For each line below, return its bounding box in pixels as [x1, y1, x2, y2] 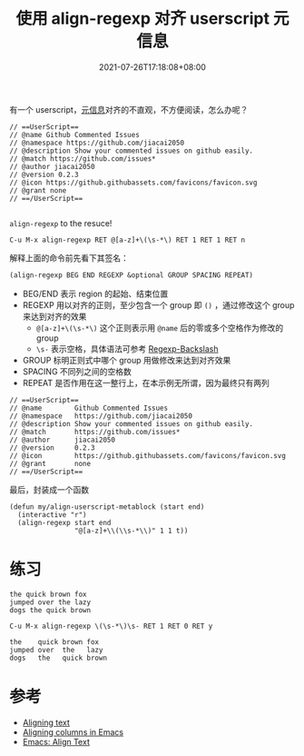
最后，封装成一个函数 [9, 483, 89, 495]
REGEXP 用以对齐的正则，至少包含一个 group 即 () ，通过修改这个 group [22, 299, 295, 310]
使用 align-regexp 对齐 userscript [15, 8, 270, 29]
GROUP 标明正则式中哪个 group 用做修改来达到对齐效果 [22, 354, 231, 365]
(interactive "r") [17, 510, 88, 519]
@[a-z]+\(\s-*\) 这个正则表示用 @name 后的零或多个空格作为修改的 [35, 322, 284, 333]
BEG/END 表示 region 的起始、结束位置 [22, 288, 169, 299]
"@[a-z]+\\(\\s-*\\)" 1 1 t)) [74, 526, 189, 535]
